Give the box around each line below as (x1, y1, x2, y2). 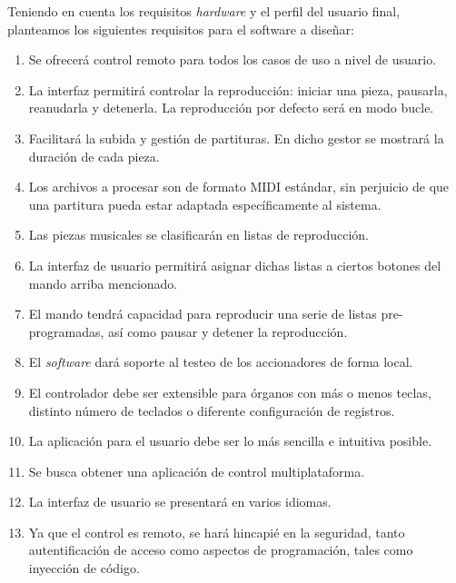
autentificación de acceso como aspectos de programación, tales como (28, 540, 413, 559)
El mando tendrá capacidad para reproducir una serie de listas (28, 304, 377, 323)
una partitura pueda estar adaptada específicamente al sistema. (28, 194, 382, 213)
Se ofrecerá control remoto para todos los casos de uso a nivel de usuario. (28, 50, 437, 69)
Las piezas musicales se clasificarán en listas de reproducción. (28, 225, 370, 244)
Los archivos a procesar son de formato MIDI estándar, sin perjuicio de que (28, 177, 450, 196)
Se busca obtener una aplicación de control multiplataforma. (28, 461, 365, 480)
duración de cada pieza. (28, 146, 160, 165)
